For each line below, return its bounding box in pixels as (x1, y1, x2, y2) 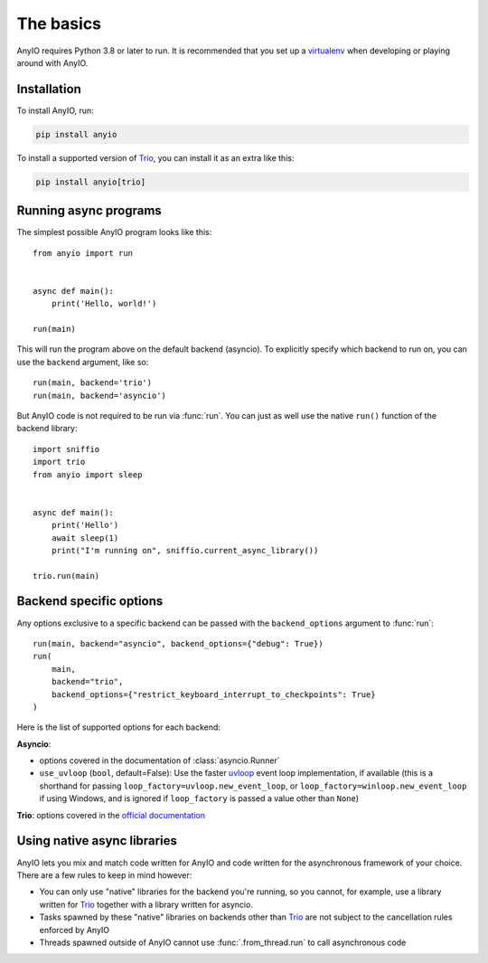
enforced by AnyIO (39, 924, 110, 935)
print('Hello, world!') (51, 298, 157, 309)
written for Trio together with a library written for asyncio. (39, 899, 253, 910)
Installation (16, 81, 81, 97)
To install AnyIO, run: (16, 105, 94, 116)
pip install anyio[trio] (35, 176, 146, 187)
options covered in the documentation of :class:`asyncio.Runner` (39, 755, 280, 766)
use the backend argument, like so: (16, 356, 149, 367)
